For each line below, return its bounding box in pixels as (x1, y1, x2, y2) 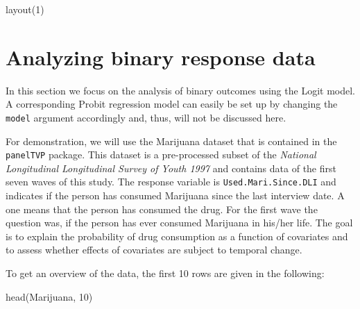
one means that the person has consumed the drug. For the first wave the (6, 201, 318, 216)
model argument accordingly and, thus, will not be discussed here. (6, 110, 286, 124)
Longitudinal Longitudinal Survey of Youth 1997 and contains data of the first (6, 160, 336, 175)
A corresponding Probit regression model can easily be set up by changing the (6, 97, 338, 111)
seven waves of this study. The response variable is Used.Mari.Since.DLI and (6, 174, 336, 189)
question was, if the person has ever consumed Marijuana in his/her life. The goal (6, 215, 353, 230)
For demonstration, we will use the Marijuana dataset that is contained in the (6, 133, 337, 148)
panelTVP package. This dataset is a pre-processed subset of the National (6, 147, 316, 162)
